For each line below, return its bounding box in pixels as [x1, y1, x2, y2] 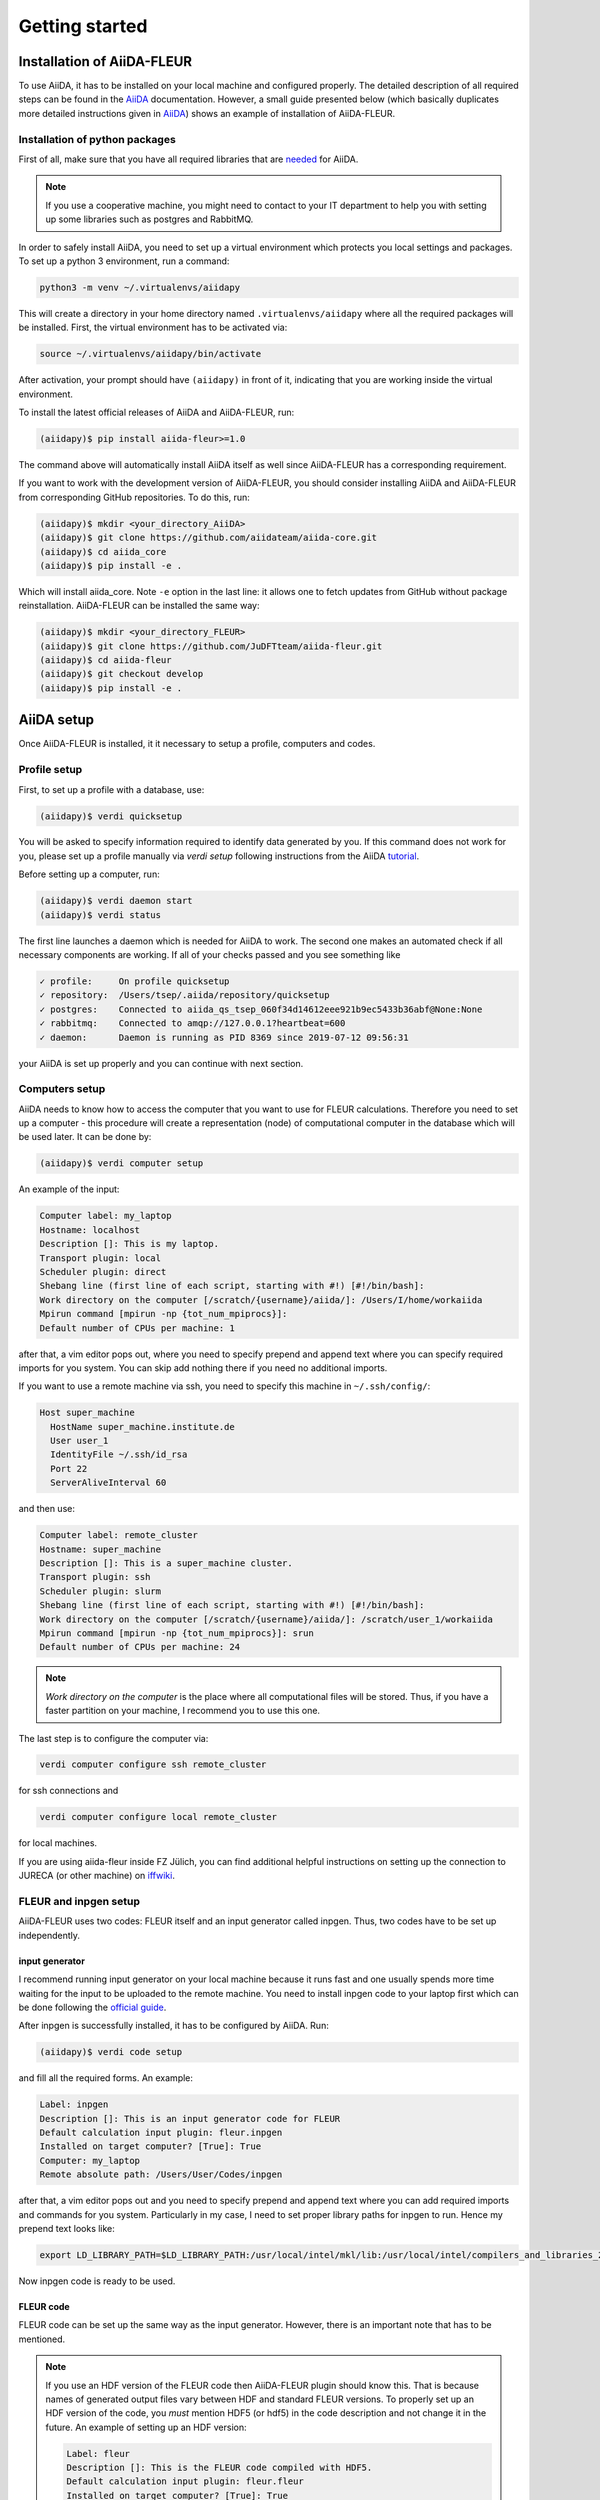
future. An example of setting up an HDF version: [45, 2421, 247, 2433]
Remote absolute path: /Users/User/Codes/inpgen [39, 2169, 283, 2180]
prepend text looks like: [18, 2222, 115, 2234]
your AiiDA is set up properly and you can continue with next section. [18, 1057, 304, 1069]
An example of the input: [18, 1183, 120, 1195]
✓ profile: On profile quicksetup [39, 976, 230, 987]
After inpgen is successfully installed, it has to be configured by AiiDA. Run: [18, 2020, 329, 2032]
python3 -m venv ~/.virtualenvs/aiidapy [39, 281, 240, 293]
